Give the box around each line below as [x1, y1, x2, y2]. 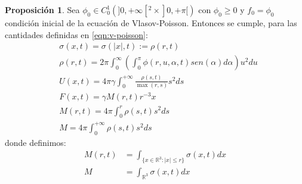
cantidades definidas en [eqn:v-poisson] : [5, 28, 148, 40]
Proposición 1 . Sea [5, 4, 80, 15]
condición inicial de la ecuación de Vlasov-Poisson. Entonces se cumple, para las [5, 17, 297, 29]
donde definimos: [5, 136, 66, 148]
